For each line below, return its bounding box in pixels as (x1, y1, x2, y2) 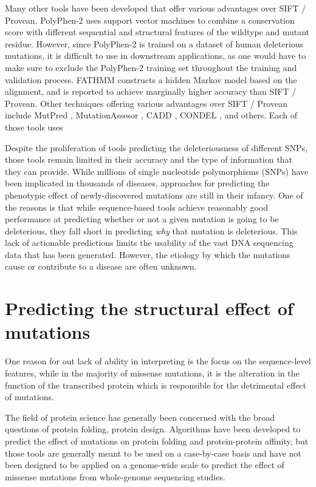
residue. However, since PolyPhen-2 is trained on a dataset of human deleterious (5, 37, 304, 50)
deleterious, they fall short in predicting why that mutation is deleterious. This (5, 224, 298, 237)
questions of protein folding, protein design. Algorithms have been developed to (5, 423, 301, 435)
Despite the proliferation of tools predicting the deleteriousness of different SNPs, (5, 141, 308, 154)
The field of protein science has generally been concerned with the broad (5, 410, 275, 423)
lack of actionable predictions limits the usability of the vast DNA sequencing (5, 236, 294, 249)
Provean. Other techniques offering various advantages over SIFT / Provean (5, 97, 287, 109)
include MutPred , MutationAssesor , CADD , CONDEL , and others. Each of (5, 109, 297, 121)
